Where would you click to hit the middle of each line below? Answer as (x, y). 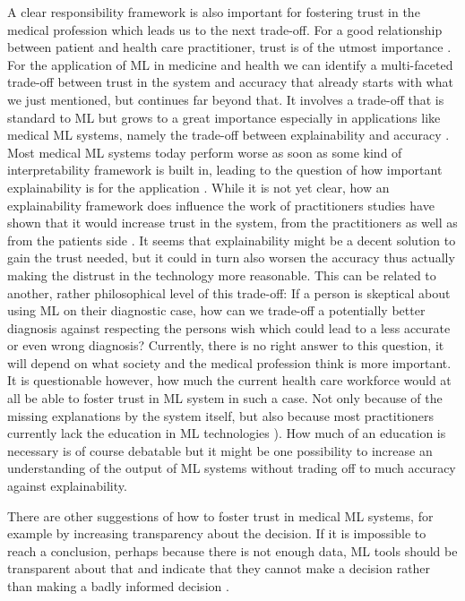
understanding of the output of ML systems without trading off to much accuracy (232, 468)
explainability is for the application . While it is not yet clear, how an (198, 187)
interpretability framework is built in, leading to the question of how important (225, 170)
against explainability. (67, 486)
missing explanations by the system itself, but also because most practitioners (221, 415)
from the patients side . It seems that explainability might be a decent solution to (232, 240)
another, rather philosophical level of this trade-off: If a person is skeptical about (229, 292)
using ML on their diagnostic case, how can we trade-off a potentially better (216, 310)
